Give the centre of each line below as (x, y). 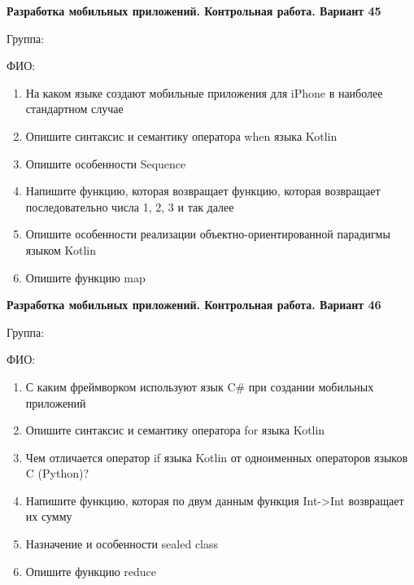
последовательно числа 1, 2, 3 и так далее (130, 206)
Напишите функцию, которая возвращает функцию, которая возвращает (203, 191)
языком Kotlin (61, 249)
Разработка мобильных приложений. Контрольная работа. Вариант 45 (194, 11)
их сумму (49, 516)
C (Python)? (57, 473)
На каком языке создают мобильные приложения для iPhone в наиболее (204, 92)
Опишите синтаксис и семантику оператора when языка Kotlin (181, 135)
